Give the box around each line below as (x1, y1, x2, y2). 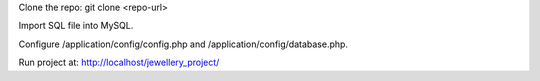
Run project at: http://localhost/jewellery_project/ (18, 56, 220, 69)
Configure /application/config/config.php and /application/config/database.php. (18, 38, 349, 50)
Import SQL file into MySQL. (18, 20, 134, 32)
